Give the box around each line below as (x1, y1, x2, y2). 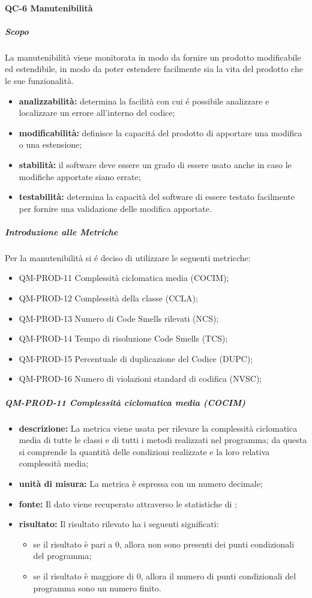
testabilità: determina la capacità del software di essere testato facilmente (19, 190, 295, 203)
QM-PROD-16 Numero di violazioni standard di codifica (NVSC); (19, 372, 262, 385)
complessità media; (19, 457, 89, 470)
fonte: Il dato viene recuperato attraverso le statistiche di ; (19, 497, 237, 510)
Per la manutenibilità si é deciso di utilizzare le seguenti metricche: (5, 251, 251, 264)
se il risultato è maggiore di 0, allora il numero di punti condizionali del (33, 569, 296, 582)
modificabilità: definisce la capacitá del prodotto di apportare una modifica (19, 126, 302, 139)
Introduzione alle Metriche (5, 225, 118, 238)
